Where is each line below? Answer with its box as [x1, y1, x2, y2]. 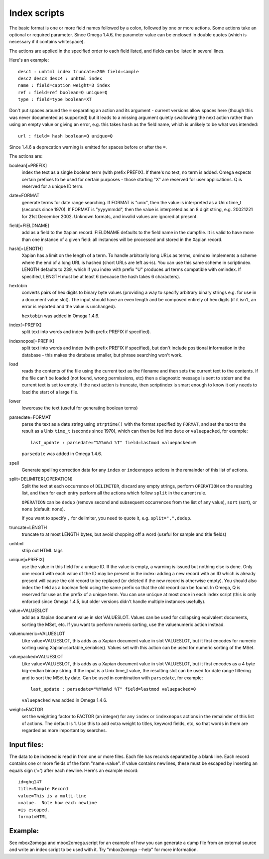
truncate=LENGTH [9, 524, 47, 530]
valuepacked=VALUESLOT [9, 654, 64, 660]
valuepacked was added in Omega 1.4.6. [21, 697, 108, 703]
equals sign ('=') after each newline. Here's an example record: [9, 767, 139, 773]
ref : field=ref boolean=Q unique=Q [18, 90, 108, 95]
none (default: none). [21, 506, 65, 512]
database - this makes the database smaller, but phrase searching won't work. [21, 352, 183, 358]
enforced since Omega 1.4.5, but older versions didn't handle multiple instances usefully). [21, 598, 206, 605]
